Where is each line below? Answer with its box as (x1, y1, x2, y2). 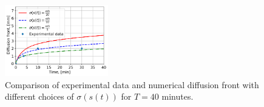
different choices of (5, 90, 74, 103)
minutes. (161, 90, 194, 103)
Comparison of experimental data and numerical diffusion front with (5, 78, 259, 91)
